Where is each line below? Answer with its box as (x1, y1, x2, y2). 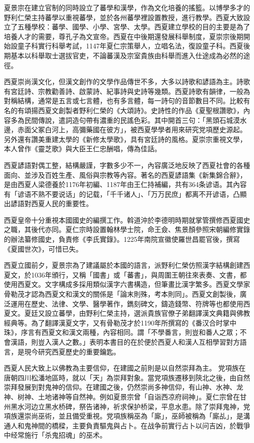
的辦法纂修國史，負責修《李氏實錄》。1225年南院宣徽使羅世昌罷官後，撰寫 (4, 234, 240, 244)
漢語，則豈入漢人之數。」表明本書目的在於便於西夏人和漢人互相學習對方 (10, 337, 240, 347)
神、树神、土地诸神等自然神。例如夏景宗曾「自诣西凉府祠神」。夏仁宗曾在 (4, 391, 240, 401)
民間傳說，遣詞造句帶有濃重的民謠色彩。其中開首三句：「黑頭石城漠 (24, 115, 240, 125)
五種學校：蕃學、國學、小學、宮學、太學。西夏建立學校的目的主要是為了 (17, 22, 250, 32)
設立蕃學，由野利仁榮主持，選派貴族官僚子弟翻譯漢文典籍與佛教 (44, 308, 250, 318)
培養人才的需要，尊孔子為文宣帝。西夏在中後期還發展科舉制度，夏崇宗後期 (4, 31, 243, 41)
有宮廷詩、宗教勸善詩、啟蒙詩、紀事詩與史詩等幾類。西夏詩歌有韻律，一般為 (4, 86, 250, 96)
